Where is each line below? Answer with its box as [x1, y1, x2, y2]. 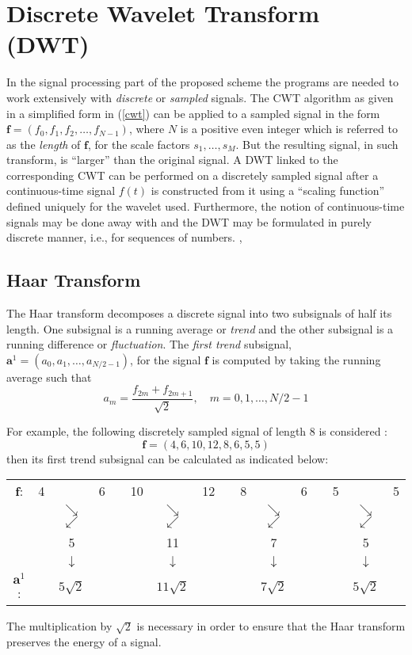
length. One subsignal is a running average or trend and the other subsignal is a [6, 320, 394, 337]
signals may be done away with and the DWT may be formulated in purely [6, 213, 372, 230]
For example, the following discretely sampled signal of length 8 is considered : [6, 423, 387, 440]
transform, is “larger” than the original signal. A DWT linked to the [6, 151, 338, 168]
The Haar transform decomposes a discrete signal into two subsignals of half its [6, 305, 392, 322]
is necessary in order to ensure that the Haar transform [136, 618, 406, 634]
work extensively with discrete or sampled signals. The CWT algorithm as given [6, 89, 394, 105]
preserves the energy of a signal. [6, 633, 162, 649]
